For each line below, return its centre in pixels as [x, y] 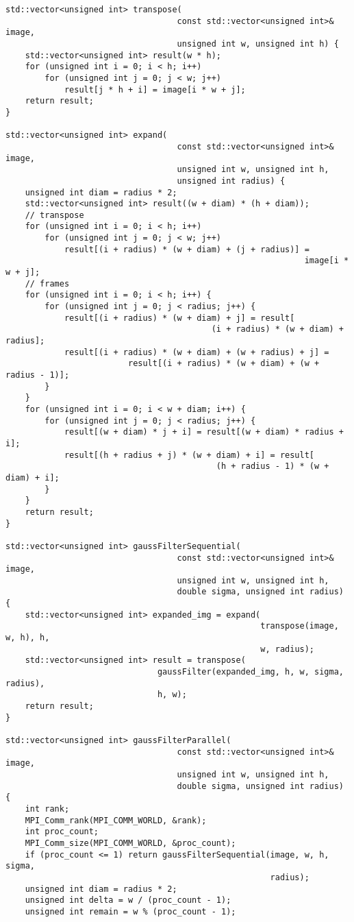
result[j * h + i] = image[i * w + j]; [155, 89]
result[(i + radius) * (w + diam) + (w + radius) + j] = [197, 352]
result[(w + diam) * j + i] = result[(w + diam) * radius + [204, 432]
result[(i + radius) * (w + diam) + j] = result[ [179, 318]
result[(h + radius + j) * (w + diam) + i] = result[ [189, 455]
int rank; [47, 809]
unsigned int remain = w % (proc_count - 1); [130, 911]
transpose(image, [300, 626]
